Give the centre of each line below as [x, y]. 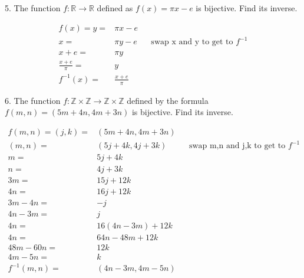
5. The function [33, 8]
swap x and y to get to [192, 42]
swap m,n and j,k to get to [237, 146]
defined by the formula [168, 100]
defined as [115, 8]
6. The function [33, 100]
